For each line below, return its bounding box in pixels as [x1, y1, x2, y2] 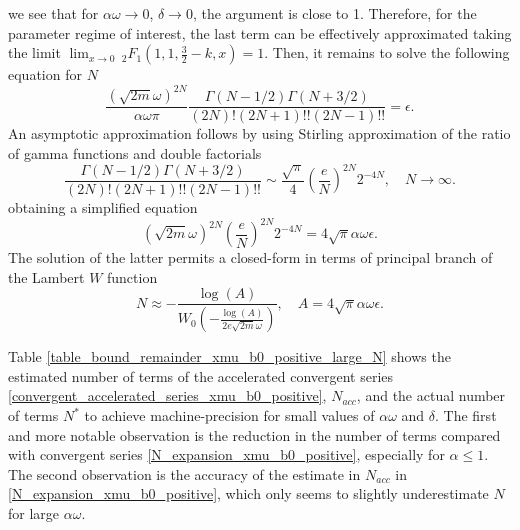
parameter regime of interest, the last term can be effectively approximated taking [8, 22, 512, 43]
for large [8, 503, 60, 524]
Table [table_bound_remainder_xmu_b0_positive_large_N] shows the [8, 346, 451, 367]
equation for [8, 64, 82, 85]
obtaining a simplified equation [8, 197, 198, 218]
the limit [8, 42, 61, 63]
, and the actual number [356, 385, 506, 406]
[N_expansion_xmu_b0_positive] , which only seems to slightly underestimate [8, 483, 489, 504]
